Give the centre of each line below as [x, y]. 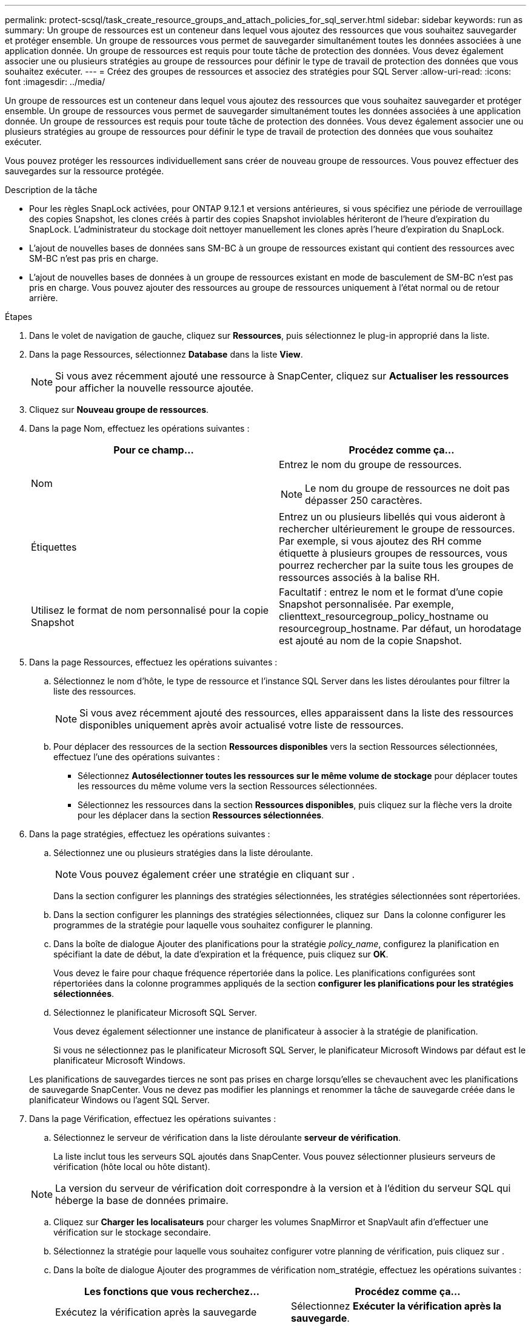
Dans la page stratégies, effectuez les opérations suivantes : [150, 834]
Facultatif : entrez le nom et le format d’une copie [391, 592]
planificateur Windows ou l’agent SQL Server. [119, 1100]
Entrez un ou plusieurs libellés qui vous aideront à [392, 517]
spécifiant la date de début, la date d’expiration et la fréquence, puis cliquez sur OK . [221, 954]
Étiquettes [54, 547]
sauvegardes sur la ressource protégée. [85, 171]
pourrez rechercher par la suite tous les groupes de [396, 565]
